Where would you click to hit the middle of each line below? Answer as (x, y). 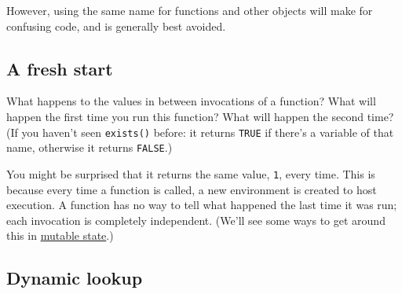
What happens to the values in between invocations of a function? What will (191, 101)
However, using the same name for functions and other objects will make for (190, 10)
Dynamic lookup (75, 278)
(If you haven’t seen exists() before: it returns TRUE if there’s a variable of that (200, 132)
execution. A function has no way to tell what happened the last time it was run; (202, 205)
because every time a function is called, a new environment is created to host (192, 189)
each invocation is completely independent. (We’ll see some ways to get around (196, 220)
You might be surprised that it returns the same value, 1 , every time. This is (191, 173)
